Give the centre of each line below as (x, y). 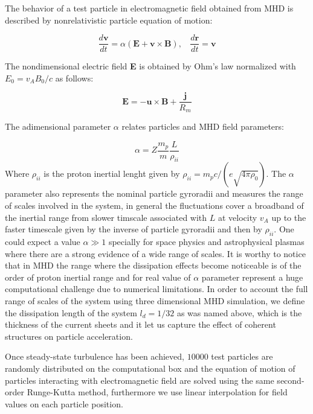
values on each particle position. (64, 403)
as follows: (74, 78)
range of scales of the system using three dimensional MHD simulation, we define (155, 300)
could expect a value (43, 241)
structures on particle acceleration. (69, 336)
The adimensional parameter (58, 126)
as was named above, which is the (239, 312)
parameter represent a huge (252, 277)
